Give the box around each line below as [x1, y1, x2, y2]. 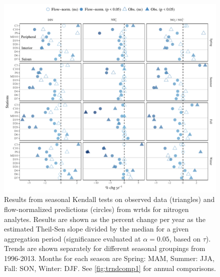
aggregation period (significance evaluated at [4, 233, 141, 243]
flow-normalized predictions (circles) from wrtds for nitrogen [4, 203, 189, 214]
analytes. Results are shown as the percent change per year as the [4, 213, 205, 224]
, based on [169, 233, 201, 243]
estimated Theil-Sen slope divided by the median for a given [4, 223, 189, 234]
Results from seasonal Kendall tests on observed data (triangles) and [4, 194, 215, 204]
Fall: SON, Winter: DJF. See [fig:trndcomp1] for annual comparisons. [4, 262, 216, 273]
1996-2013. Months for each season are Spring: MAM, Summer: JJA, [4, 252, 214, 263]
